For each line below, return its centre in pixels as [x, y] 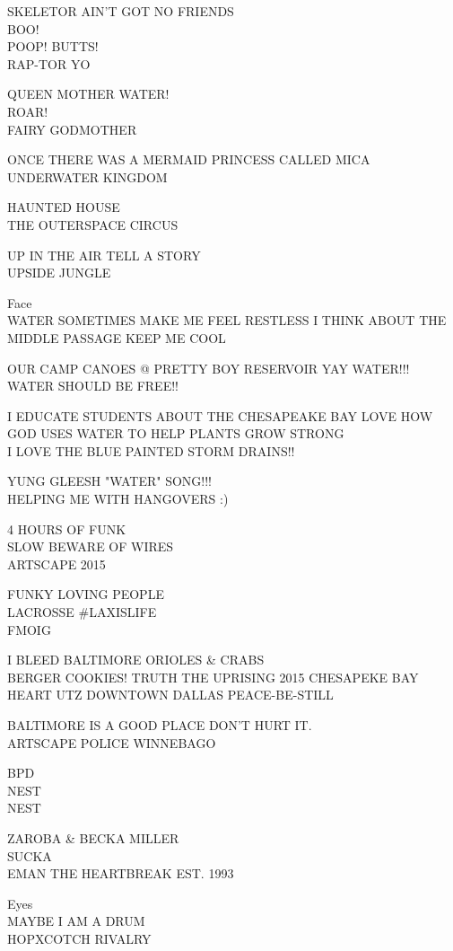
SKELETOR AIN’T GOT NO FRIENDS [121, 11]
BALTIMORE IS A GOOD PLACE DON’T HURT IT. [160, 725]
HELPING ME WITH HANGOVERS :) [118, 499]
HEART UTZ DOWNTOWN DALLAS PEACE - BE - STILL [170, 695]
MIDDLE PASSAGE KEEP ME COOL [117, 337]
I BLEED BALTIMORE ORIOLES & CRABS [136, 660]
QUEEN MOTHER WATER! [88, 94]
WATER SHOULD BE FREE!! [93, 386]
